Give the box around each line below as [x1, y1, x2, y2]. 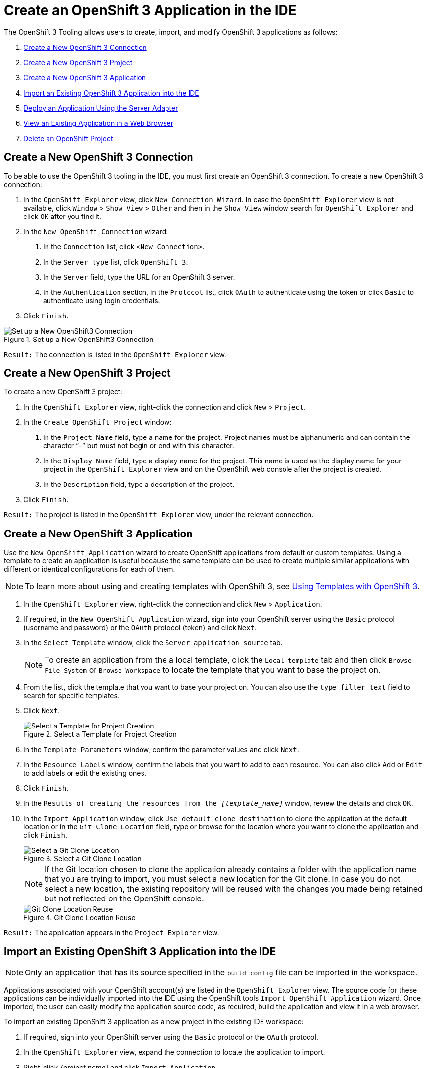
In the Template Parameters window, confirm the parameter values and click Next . [24, 745, 299, 754]
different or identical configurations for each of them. [4, 565, 175, 574]
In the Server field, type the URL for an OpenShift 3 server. [43, 272, 235, 281]
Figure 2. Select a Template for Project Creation [24, 730, 177, 739]
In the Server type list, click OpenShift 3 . [43, 257, 188, 266]
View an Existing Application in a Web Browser [24, 119, 173, 127]
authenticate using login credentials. [43, 296, 160, 305]
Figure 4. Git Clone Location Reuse [24, 913, 136, 922]
